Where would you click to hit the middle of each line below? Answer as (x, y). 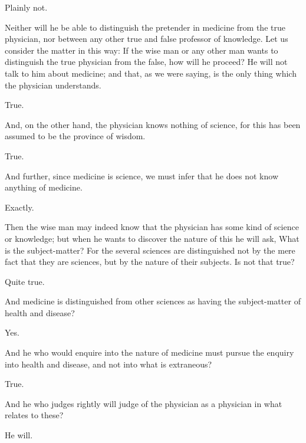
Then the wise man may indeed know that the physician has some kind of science (152, 227)
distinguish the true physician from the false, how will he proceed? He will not (146, 62)
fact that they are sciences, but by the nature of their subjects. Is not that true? (150, 262)
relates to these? (34, 415)
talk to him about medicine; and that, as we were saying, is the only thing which (151, 73)
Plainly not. (26, 7)
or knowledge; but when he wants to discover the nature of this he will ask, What (152, 238)
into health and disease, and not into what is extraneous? (108, 364)
